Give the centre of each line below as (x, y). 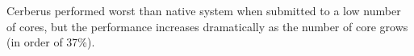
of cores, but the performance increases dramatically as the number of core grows (207, 26)
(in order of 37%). (51, 42)
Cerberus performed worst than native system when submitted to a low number (204, 10)
